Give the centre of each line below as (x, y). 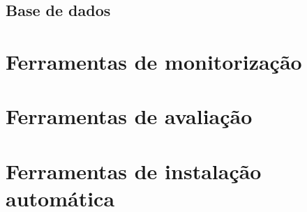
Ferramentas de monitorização (154, 61)
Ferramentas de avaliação (129, 116)
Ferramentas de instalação (134, 171)
